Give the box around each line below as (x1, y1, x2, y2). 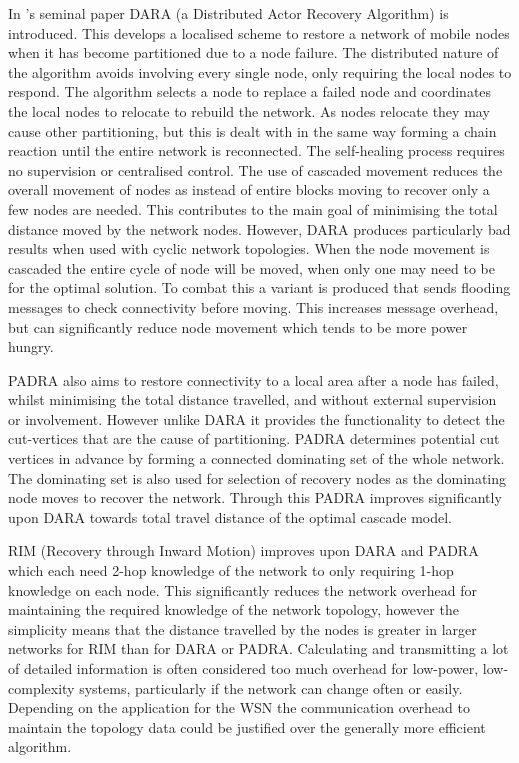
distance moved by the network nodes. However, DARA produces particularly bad (8, 218, 511, 239)
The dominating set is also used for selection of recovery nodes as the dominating (8, 467, 507, 488)
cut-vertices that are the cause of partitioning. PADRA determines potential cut (8, 428, 500, 449)
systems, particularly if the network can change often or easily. (79, 677, 463, 698)
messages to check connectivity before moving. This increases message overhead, (8, 296, 499, 317)
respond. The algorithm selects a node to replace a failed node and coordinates (8, 81, 492, 102)
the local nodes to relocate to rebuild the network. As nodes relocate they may (8, 100, 490, 121)
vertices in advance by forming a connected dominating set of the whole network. (8, 448, 505, 469)
